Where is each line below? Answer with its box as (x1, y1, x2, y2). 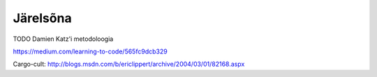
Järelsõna (13, 10, 73, 26)
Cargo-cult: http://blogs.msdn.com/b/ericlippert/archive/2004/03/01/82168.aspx (13, 60, 245, 69)
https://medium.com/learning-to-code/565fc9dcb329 (13, 47, 168, 55)
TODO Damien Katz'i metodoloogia (13, 35, 114, 43)
